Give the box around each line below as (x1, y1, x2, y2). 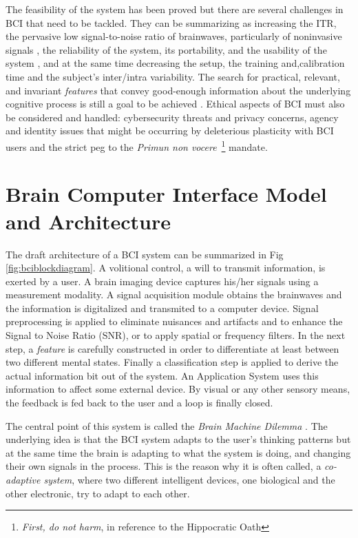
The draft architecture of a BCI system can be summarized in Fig (6, 247, 284, 261)
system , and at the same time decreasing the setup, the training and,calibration (6, 56, 345, 70)
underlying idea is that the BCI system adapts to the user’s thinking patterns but (6, 432, 351, 446)
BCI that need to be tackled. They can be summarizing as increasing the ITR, (6, 15, 337, 30)
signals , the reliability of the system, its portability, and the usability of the (6, 42, 327, 56)
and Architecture (6, 207, 171, 235)
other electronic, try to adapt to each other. (6, 486, 190, 500)
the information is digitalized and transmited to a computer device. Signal (6, 300, 319, 315)
